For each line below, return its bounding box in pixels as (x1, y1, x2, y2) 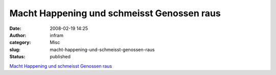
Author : (9, 32, 27, 38)
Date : (9, 25, 21, 31)
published (50, 54, 71, 60)
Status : (9, 54, 26, 60)
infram (50, 32, 64, 38)
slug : (9, 46, 20, 53)
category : (9, 40, 31, 46)
